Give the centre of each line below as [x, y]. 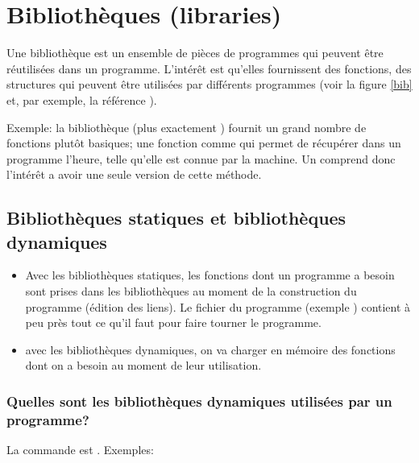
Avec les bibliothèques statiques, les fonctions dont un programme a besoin [210, 275]
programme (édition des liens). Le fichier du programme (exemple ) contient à [218, 306]
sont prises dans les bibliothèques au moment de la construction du [191, 291]
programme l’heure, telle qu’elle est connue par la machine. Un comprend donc [201, 158]
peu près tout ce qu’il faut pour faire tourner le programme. [173, 322]
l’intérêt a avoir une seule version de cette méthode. [134, 174]
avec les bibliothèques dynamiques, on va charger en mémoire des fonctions [210, 349]
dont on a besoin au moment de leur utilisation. [143, 365]
